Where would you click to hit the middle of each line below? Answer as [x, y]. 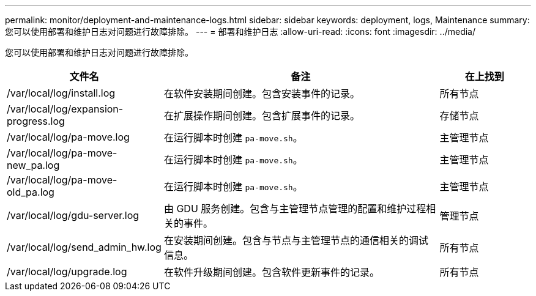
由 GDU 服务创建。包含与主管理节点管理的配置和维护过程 [295, 209]
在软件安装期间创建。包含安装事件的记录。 [262, 94]
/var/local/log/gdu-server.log [73, 215]
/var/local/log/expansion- [65, 109]
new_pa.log [33, 165]
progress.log [36, 121]
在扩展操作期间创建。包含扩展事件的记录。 [262, 116]
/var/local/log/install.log [61, 93]
